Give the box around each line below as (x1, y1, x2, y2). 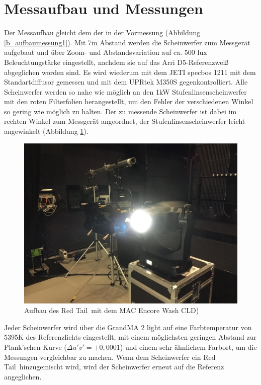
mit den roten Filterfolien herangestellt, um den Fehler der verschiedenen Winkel (4, 96, 253, 107)
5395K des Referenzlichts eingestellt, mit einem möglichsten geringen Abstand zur (4, 332, 256, 342)
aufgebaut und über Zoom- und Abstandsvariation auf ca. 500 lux (4, 47, 207, 57)
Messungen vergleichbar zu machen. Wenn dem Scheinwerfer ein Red (4, 351, 216, 362)
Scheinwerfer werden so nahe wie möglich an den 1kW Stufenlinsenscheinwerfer (4, 86, 247, 97)
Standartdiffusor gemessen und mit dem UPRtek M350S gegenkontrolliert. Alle (4, 76, 248, 87)
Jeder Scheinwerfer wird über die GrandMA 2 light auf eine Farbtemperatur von (4, 322, 252, 332)
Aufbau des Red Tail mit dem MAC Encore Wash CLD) (24, 305, 199, 316)
